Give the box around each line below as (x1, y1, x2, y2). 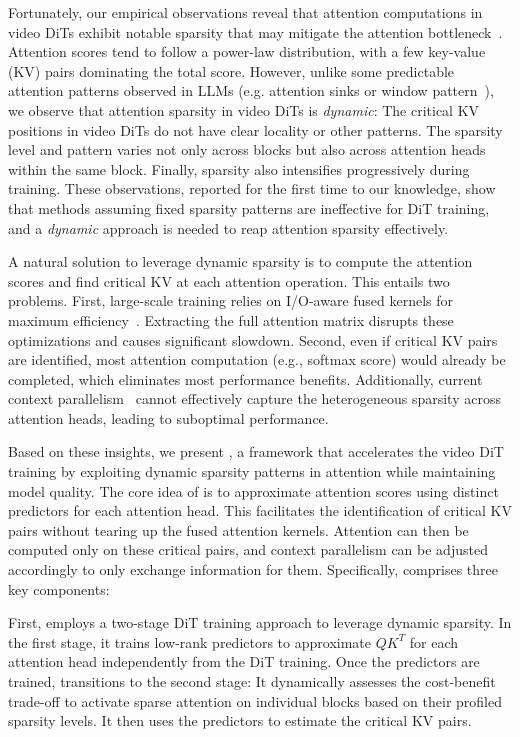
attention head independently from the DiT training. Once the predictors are (8, 651, 480, 672)
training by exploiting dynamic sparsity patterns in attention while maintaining (8, 461, 496, 482)
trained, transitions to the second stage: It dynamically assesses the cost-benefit (8, 671, 496, 691)
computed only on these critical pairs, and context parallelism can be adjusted (8, 539, 488, 560)
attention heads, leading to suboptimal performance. (8, 407, 329, 428)
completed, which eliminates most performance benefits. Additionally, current (8, 368, 483, 389)
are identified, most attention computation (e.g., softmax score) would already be (8, 349, 506, 370)
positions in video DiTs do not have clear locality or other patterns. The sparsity (8, 119, 503, 140)
